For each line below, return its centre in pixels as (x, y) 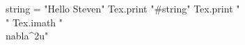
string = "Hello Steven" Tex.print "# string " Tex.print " (123, 8)
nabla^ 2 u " (27, 36)
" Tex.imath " (34, 22)
